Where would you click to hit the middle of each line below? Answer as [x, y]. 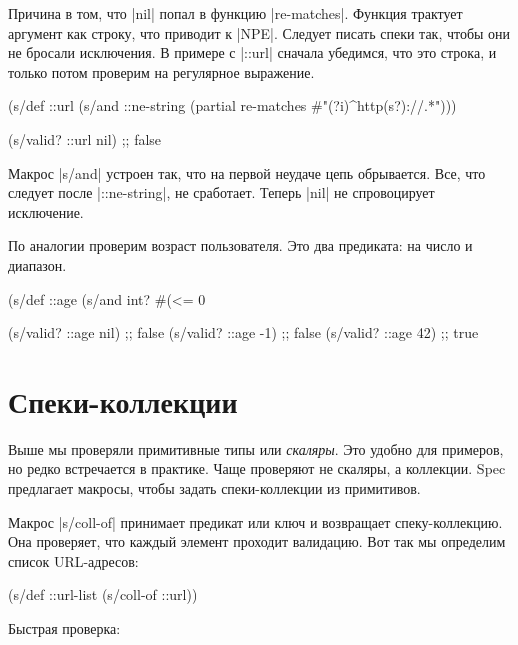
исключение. [46, 211]
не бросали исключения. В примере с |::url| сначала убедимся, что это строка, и [252, 52]
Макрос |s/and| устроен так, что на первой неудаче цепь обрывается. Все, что [247, 172]
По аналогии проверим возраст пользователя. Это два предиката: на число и [240, 245]
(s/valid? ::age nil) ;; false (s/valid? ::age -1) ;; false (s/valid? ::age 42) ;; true [243, 332]
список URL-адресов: [73, 560]
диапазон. [37, 264]
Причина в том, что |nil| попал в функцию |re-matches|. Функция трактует [235, 13]
